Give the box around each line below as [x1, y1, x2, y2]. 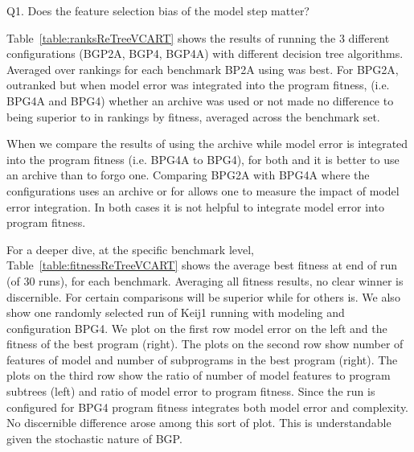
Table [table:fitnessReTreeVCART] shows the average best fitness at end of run [6, 257, 397, 273]
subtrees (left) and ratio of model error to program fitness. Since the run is [6, 383, 375, 400]
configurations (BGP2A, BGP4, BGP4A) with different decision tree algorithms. [6, 45, 404, 62]
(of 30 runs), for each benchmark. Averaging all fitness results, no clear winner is [6, 272, 404, 289]
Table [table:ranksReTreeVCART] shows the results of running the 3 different [6, 29, 390, 46]
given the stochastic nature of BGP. [6, 429, 182, 446]
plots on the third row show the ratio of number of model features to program [6, 367, 391, 384]
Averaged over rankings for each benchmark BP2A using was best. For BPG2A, [6, 60, 399, 77]
